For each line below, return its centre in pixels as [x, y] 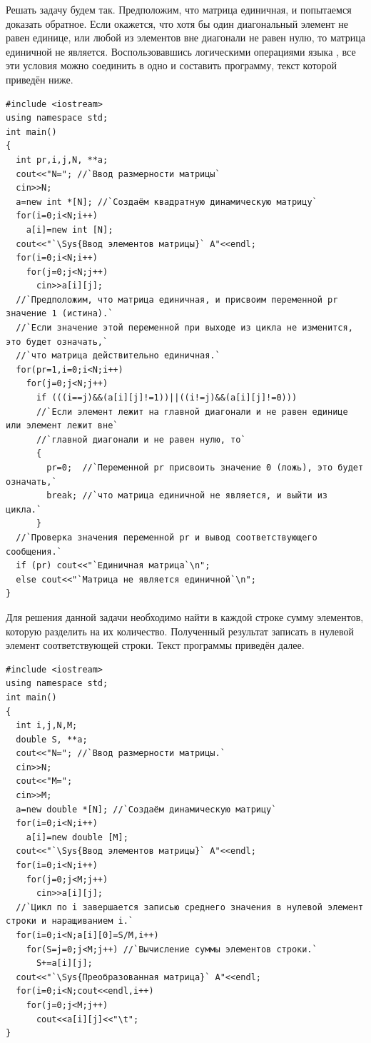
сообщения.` [34, 551]
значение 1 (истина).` [60, 314]
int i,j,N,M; [47, 726]
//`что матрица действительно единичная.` [118, 356]
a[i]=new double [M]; [77, 837]
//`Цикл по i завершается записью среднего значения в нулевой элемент [190, 907]
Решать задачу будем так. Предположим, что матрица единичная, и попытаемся [179, 9]
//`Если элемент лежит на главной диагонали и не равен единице [192, 412]
